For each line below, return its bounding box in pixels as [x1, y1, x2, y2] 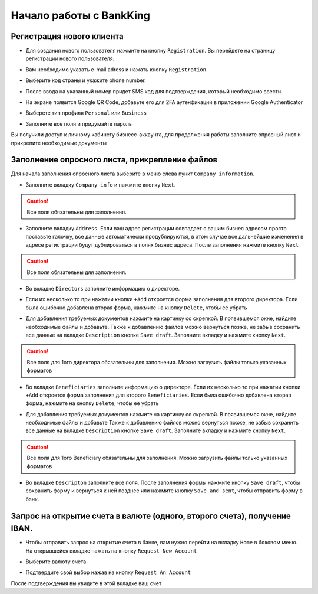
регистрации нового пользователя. [25, 55, 115, 62]
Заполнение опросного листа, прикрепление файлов [11, 155, 218, 165]
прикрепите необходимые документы [11, 139, 107, 146]
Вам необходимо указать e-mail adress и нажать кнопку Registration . [25, 66, 208, 73]
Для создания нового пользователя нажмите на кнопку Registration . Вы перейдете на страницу [25, 47, 276, 54]
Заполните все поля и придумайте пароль [25, 120, 132, 127]
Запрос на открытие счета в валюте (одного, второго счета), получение [11, 511, 291, 521]
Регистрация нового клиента [11, 31, 124, 41]
